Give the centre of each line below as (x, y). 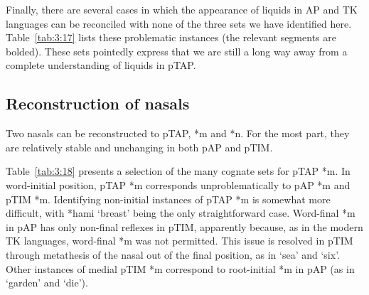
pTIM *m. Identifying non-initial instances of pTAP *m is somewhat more (168, 199)
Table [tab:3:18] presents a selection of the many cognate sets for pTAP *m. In (178, 171)
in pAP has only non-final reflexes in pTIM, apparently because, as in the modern (184, 226)
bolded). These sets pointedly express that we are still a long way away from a (177, 51)
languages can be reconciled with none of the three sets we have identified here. (179, 23)
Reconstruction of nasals (98, 103)
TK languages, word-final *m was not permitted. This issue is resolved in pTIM (180, 241)
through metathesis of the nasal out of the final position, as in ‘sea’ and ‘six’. (173, 254)
